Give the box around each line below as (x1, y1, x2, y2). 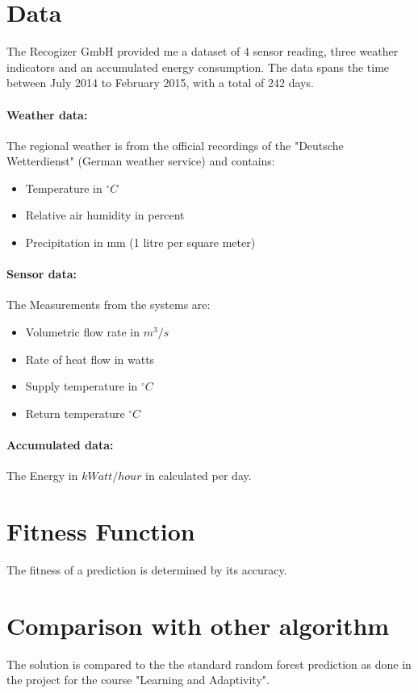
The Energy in (6, 467, 78, 484)
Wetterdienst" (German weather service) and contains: (6, 152, 275, 169)
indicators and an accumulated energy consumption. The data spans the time (6, 58, 390, 75)
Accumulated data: (6, 436, 114, 453)
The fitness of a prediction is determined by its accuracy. (6, 561, 287, 578)
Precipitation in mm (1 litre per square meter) (25, 234, 256, 251)
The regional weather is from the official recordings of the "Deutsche (6, 136, 344, 153)
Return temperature (25, 404, 125, 421)
